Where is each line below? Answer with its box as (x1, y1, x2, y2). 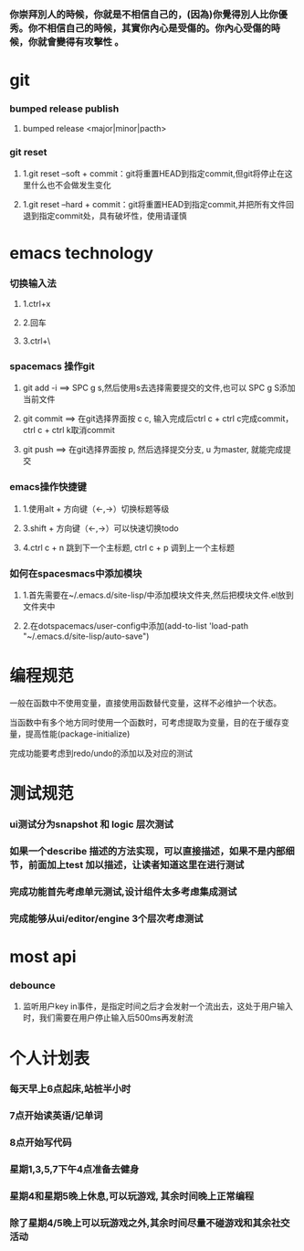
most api (9, 947, 77, 968)
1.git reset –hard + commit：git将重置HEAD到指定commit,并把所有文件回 (22, 198, 295, 209)
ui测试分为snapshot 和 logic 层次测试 (9, 818, 173, 831)
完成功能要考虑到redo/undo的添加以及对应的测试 (9, 747, 194, 759)
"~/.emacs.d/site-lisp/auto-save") (22, 631, 150, 641)
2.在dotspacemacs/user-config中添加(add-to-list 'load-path (22, 620, 249, 631)
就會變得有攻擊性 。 (37, 35, 125, 48)
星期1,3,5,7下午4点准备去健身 (9, 1163, 140, 1176)
